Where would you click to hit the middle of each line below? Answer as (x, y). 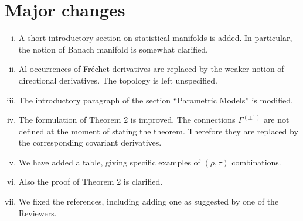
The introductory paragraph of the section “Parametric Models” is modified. (156, 100)
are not (276, 120)
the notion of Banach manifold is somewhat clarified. (113, 49)
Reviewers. (38, 213)
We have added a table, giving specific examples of (109, 162)
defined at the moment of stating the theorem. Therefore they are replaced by (158, 131)
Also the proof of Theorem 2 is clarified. (91, 182)
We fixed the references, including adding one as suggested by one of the (149, 201)
